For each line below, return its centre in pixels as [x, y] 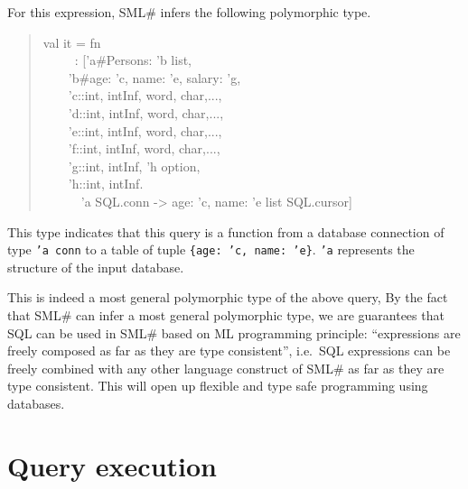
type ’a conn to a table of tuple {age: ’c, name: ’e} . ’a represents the [211, 249]
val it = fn [72, 42]
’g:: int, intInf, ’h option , [134, 166]
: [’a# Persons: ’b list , [133, 60]
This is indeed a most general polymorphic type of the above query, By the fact [228, 297]
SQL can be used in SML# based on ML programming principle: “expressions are [234, 332]
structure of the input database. [96, 267]
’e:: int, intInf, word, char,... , [145, 130]
